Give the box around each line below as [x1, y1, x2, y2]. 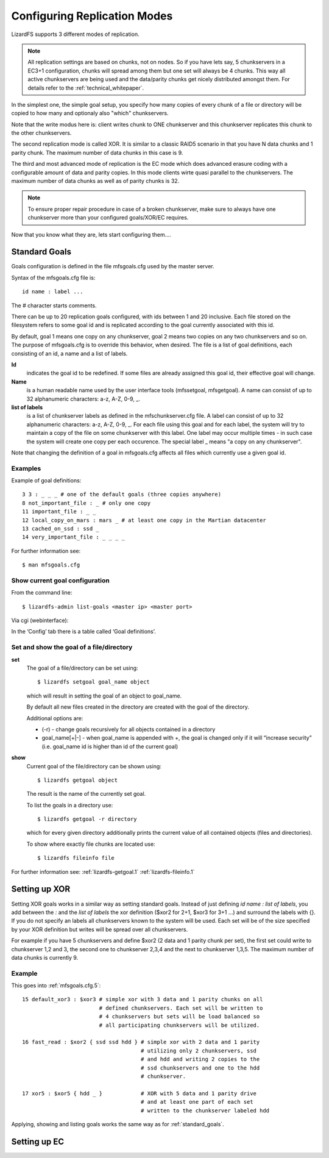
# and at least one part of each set [140, 1098, 253, 1106]
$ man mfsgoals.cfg [22, 562, 80, 568]
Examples [11, 464, 41, 473]
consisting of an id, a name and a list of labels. [11, 349, 128, 357]
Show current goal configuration [11, 576, 110, 585]
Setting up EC [11, 1136, 64, 1146]
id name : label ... [22, 288, 83, 295]
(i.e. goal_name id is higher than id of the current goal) [41, 743, 179, 750]
